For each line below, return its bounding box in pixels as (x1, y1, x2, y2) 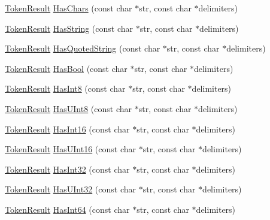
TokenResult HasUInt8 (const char (5, 102, 132, 114)
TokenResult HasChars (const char (5, 2, 132, 14)
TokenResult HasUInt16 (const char (5, 143, 136, 155)
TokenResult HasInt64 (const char (5, 203, 130, 215)
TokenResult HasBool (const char (5, 62, 128, 74)
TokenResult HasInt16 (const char (5, 122, 130, 135)
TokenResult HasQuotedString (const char (5, 42, 160, 55)
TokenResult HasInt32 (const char (5, 162, 130, 175)
